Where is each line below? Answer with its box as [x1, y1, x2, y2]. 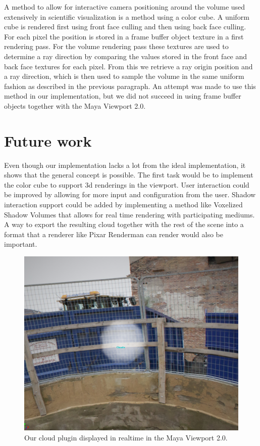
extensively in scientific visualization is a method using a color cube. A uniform [4, 11, 249, 22]
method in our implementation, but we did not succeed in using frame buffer [4, 91, 241, 101]
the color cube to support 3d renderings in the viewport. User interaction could [4, 179, 249, 190]
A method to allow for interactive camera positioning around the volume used [4, 2, 245, 12]
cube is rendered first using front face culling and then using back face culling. [4, 21, 246, 32]
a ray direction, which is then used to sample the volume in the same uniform [4, 71, 244, 81]
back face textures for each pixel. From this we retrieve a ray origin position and [4, 61, 253, 71]
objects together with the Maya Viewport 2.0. [4, 100, 146, 111]
